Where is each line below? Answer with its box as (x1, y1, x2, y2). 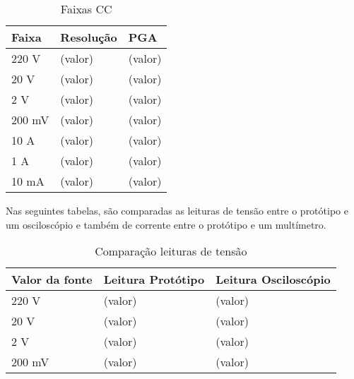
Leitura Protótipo (103, 271, 205, 288)
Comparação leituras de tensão (95, 243, 247, 260)
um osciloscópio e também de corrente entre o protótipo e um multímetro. (6, 217, 326, 231)
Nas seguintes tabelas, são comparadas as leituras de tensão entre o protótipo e (6, 203, 348, 217)
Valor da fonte (11, 271, 93, 288)
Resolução (60, 29, 117, 45)
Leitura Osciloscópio (216, 271, 331, 288)
